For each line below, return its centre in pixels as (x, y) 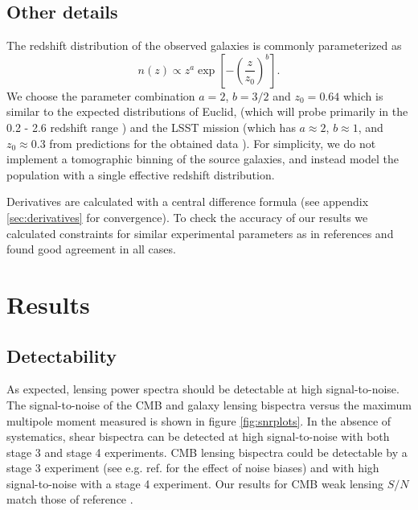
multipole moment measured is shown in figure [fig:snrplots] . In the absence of (199, 420)
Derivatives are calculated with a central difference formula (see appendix (188, 202)
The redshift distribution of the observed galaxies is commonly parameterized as (204, 45)
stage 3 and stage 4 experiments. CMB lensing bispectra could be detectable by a (207, 452)
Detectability (61, 355)
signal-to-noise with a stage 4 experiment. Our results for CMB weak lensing (195, 483)
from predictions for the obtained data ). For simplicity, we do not (213, 143)
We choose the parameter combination (101, 95)
